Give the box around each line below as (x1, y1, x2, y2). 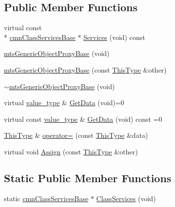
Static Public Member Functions (4, 170, 172, 185)
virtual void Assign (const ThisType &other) (4, 146, 138, 156)
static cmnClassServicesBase (4, 193, 89, 203)
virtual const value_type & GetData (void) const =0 (4, 113, 162, 124)
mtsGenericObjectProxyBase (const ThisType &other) (4, 64, 167, 75)
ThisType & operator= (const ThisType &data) (4, 130, 148, 140)
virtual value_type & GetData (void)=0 (4, 97, 124, 108)
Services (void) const (83, 32, 145, 42)
